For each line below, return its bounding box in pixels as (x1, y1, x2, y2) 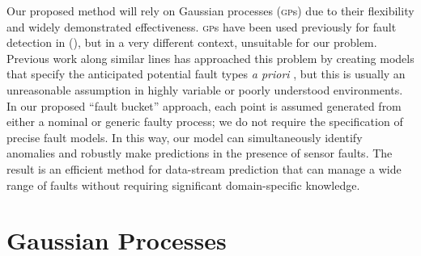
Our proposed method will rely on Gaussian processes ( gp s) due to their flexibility (6, 2, 415, 19)
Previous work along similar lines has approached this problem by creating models (6, 49, 415, 66)
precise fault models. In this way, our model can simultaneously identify (6, 128, 363, 145)
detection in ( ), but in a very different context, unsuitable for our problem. (6, 34, 377, 51)
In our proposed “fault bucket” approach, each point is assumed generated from (6, 97, 402, 114)
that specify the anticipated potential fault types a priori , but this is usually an (6, 65, 406, 82)
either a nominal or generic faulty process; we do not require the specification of (6, 113, 403, 130)
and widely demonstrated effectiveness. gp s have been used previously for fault (6, 18, 397, 35)
